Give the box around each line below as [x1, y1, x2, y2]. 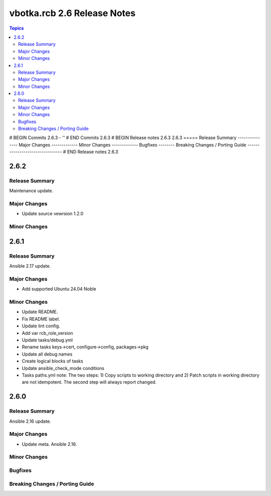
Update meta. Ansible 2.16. [22, 441, 77, 447]
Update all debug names [22, 351, 73, 357]
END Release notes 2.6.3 [67, 149, 118, 155]
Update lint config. [22, 323, 60, 329]
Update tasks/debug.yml [22, 337, 73, 343]
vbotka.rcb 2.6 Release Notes [9, 8, 135, 19]
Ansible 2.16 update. [9, 418, 51, 424]
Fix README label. [22, 316, 60, 322]
